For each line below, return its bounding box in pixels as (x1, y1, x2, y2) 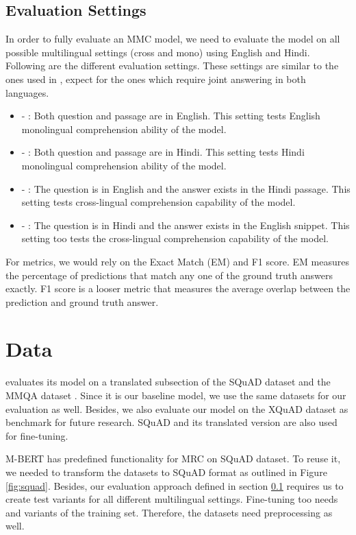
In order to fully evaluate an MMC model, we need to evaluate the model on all (5, 32, 340, 46)
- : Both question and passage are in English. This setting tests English (21, 108, 320, 123)
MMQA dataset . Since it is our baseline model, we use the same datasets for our (5, 388, 346, 403)
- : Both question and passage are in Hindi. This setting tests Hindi (21, 145, 305, 159)
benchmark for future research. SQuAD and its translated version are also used (5, 415, 338, 429)
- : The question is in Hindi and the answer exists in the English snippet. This (21, 217, 350, 232)
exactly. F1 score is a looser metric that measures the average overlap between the (5, 281, 351, 296)
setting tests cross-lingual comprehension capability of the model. (21, 195, 296, 209)
